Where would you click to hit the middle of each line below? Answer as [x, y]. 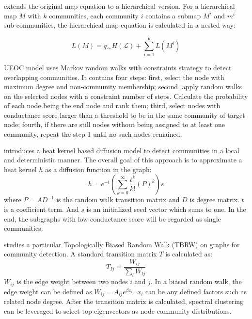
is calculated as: [189, 254]
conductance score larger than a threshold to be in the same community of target [125, 115]
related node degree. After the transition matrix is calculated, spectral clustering [124, 301]
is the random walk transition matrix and [118, 199]
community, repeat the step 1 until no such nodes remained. [93, 134]
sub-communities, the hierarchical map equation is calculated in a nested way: [120, 25]
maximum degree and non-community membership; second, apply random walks [123, 87]
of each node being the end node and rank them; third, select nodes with [112, 105]
